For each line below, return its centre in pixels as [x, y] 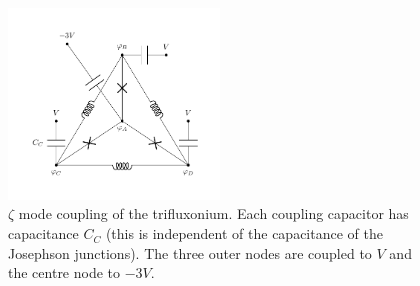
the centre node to [64, 272]
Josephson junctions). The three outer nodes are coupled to [190, 252]
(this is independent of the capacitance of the [244, 233]
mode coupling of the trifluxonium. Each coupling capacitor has [213, 213]
